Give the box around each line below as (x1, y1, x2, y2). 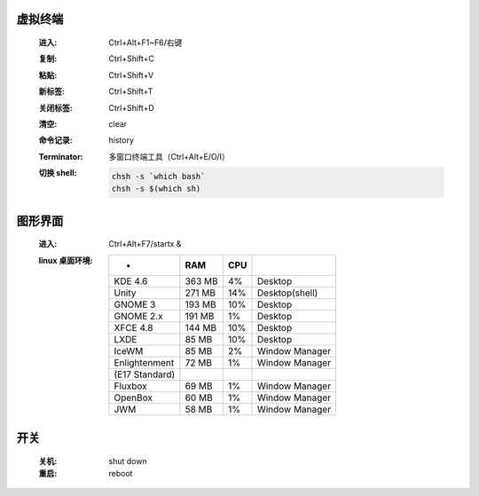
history (108, 135, 135, 146)
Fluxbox (114, 380, 148, 392)
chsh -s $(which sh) (111, 184, 201, 194)
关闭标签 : (38, 102, 73, 113)
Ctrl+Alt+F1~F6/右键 (108, 37, 183, 48)
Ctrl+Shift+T (108, 86, 153, 97)
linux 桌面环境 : (38, 255, 93, 265)
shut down (108, 455, 147, 466)
